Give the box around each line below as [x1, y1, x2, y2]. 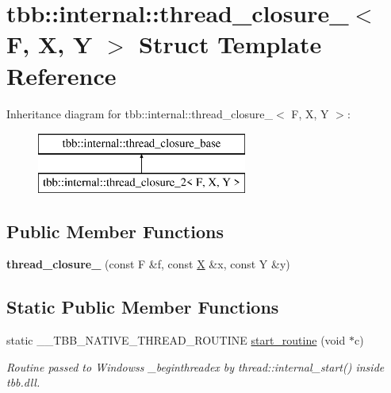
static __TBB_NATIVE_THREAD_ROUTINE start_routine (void [6, 332, 346, 349]
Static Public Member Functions [6, 295, 279, 319]
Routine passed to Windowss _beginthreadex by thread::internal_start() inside [6, 358, 385, 375]
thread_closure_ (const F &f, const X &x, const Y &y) [6, 256, 290, 272]
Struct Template [139, 28, 322, 60]
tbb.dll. [6, 374, 40, 391]
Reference [6, 59, 117, 91]
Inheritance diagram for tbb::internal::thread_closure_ [6, 105, 273, 121]
